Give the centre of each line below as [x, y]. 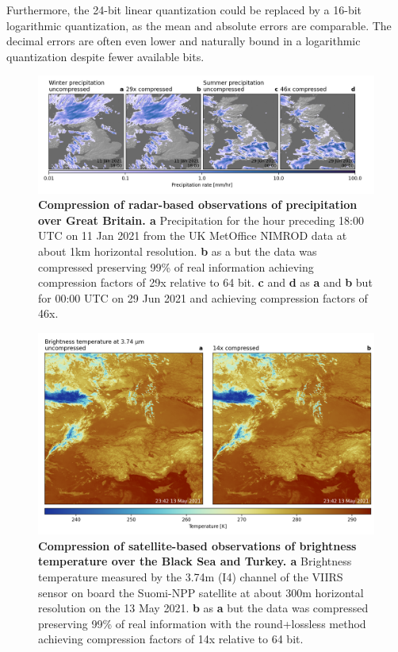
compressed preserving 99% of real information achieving [176, 266]
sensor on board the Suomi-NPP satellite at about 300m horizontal [201, 592]
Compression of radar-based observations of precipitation [198, 204]
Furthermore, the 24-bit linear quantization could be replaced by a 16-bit [184, 10]
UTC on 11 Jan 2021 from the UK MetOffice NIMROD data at [193, 235]
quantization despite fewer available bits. [105, 56]
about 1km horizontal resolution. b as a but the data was [178, 251]
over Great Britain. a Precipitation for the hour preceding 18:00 [201, 220]
